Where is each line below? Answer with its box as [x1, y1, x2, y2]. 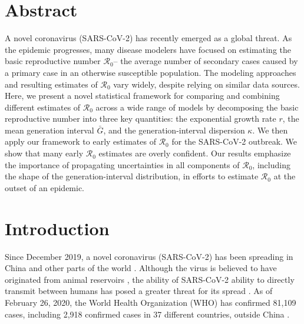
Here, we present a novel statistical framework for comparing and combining [5, 89, 280, 102]
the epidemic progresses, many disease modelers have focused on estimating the [5, 43, 291, 55]
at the [273, 170, 296, 182]
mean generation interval [5, 123, 94, 136]
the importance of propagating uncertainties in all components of [5, 158, 240, 171]
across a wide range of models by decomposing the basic [95, 101, 299, 113]
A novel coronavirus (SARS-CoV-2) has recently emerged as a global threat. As [5, 32, 292, 44]
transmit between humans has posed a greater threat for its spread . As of [5, 285, 273, 297]
